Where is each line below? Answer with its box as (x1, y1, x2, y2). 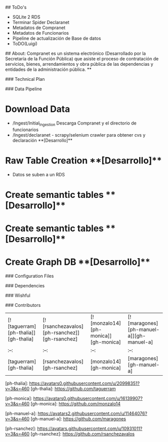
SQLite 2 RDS (12, 14, 40, 20)
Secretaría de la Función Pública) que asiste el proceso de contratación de (5, 56, 159, 62)
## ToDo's (5, 5, 26, 10)
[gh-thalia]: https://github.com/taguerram (30, 385, 116, 391)
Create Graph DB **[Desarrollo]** (5, 256, 150, 268)
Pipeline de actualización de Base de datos (12, 35, 101, 41)
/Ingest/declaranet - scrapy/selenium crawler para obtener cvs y (12, 132, 146, 138)
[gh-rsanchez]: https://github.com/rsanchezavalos (30, 430, 135, 436)
